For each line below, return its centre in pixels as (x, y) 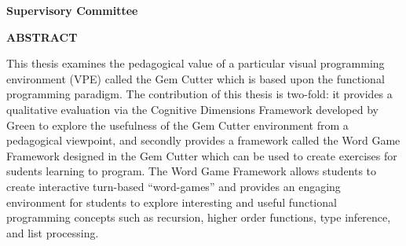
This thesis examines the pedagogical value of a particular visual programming (196, 63)
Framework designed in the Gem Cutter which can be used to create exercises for (202, 155)
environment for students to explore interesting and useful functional (172, 202)
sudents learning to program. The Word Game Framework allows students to (192, 171)
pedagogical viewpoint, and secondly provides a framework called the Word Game (203, 140)
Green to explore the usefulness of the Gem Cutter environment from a (177, 125)
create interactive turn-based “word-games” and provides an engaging (174, 186)
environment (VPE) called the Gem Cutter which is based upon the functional (196, 78)
